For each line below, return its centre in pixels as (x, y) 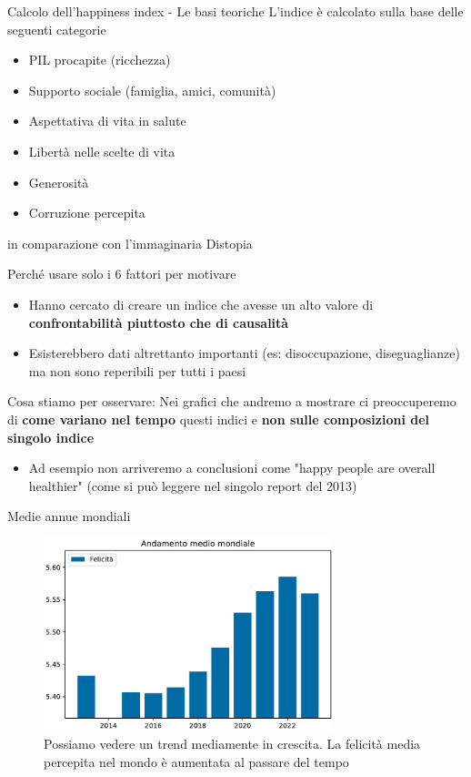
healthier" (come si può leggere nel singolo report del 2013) (193, 485)
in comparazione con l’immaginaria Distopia (130, 243)
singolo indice (51, 437)
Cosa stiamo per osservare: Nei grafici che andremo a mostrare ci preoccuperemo (232, 401)
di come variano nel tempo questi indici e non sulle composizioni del (219, 419)
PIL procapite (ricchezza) (100, 60)
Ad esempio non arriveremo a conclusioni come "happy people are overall (232, 468)
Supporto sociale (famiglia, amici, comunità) (152, 90)
